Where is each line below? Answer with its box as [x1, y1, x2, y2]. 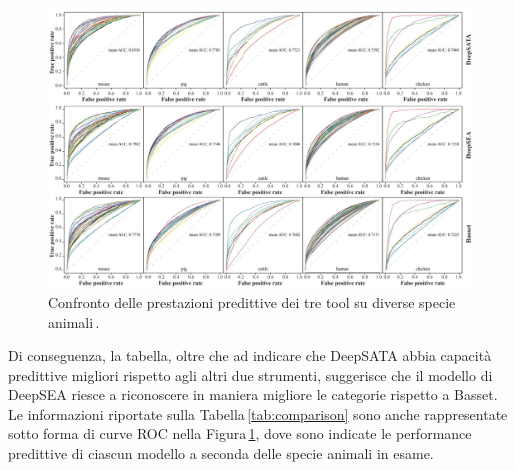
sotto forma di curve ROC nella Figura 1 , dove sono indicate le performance [8, 423, 472, 444]
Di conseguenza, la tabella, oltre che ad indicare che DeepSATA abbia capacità [8, 345, 492, 366]
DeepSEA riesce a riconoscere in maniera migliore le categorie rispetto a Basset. [8, 384, 498, 405]
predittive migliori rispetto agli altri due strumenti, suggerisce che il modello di [8, 364, 493, 385]
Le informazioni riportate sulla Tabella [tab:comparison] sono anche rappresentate [8, 403, 508, 424]
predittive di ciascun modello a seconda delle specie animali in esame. [8, 443, 434, 464]
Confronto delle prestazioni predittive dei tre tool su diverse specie [48, 291, 456, 312]
